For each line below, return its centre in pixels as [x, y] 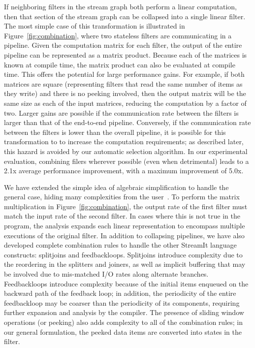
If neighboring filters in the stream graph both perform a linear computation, [120, 6]
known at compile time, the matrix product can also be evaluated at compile [120, 64]
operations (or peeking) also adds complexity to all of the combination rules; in [124, 322]
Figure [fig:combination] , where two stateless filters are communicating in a [118, 35]
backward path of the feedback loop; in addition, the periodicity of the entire [120, 293]
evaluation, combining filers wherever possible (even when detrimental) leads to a [127, 161]
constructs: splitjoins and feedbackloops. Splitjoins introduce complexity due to [123, 254]
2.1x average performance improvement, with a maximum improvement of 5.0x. [124, 171]
